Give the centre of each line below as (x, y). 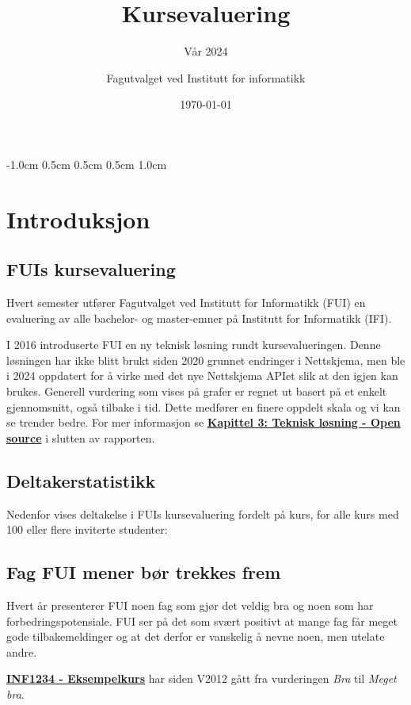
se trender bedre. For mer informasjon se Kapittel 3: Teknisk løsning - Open (204, 422)
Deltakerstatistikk (81, 480)
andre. (22, 651)
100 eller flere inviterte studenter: (87, 529)
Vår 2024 (206, 51)
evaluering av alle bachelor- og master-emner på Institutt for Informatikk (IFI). (199, 318)
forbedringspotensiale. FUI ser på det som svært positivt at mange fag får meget (202, 621)
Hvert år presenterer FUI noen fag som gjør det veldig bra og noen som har (190, 605)
